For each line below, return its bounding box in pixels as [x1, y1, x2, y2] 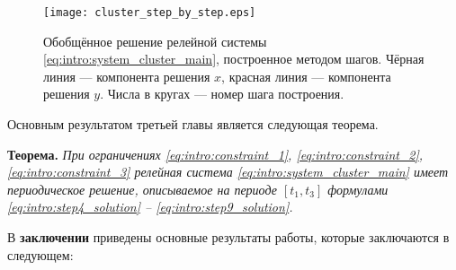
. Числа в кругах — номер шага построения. [100, 84, 344, 103]
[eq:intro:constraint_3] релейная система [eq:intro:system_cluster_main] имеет [7, 162, 449, 181]
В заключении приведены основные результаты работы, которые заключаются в [7, 228, 450, 246]
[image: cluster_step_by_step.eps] [43, 6, 256, 19]
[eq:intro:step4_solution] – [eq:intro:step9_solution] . [7, 197, 293, 216]
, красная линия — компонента [221, 66, 391, 85]
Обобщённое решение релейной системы [43, 31, 267, 50]
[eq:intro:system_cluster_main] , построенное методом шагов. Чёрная [43, 49, 425, 68]
